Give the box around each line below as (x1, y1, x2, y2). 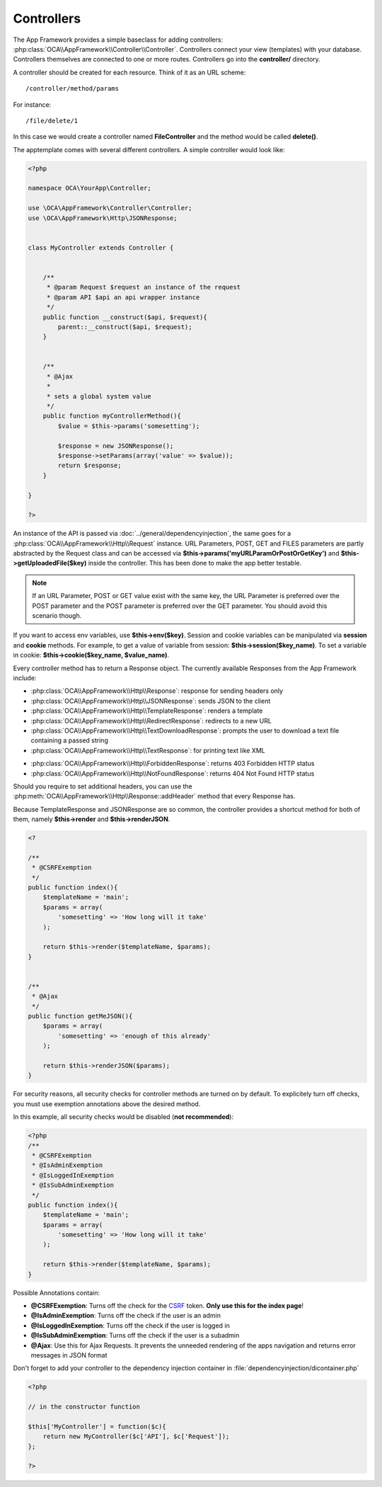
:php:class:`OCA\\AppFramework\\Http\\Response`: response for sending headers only (30, 687, 283, 695)
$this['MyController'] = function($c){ (28, 1423, 166, 1430)
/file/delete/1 (25, 117, 79, 125)
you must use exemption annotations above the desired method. (13, 1099, 201, 1108)
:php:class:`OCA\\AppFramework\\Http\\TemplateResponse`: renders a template (30, 706, 263, 715)
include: (13, 674, 37, 682)
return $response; (57, 461, 122, 470)
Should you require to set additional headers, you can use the (13, 782, 192, 791)
